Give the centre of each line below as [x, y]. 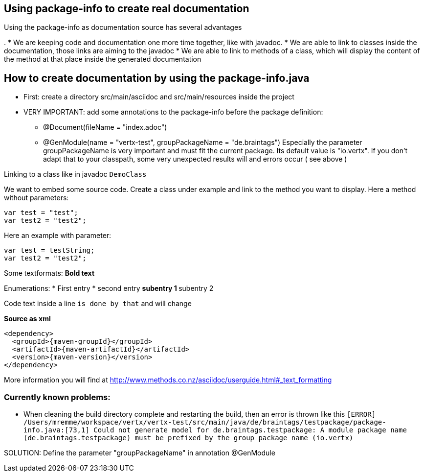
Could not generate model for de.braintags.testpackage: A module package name [250, 430]
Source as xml [27, 319]
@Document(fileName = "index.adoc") [105, 127]
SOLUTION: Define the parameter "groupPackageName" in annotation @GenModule [140, 453]
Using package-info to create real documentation [127, 9]
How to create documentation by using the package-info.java [157, 78]
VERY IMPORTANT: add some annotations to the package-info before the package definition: [173, 112]
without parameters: [36, 198]
